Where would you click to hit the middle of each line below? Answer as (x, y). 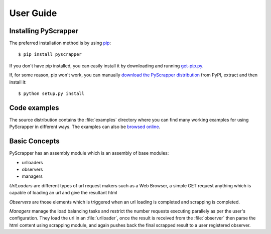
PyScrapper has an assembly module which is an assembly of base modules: (89, 153)
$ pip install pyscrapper (50, 54)
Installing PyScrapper (44, 31)
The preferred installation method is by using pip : (60, 43)
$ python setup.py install (51, 94)
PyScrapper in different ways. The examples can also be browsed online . (85, 127)
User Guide (33, 13)
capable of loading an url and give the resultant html (63, 193)
